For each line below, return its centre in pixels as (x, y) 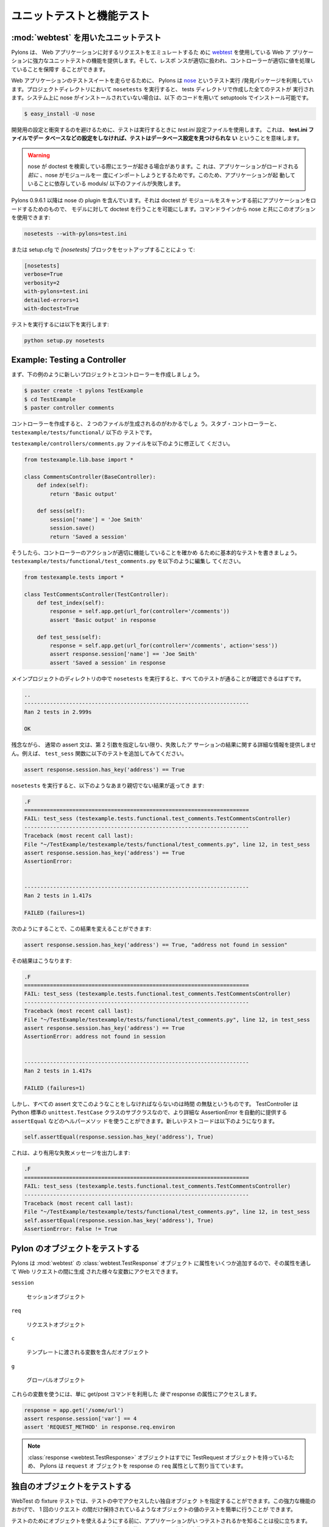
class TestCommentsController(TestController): (96, 594)
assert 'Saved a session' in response (108, 662)
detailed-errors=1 (51, 300)
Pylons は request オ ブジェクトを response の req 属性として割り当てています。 (143, 1466)
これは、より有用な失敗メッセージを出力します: (71, 1153)
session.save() (73, 528)
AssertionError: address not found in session (95, 1037)
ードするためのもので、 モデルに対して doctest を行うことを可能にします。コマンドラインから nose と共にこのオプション (164, 209)
